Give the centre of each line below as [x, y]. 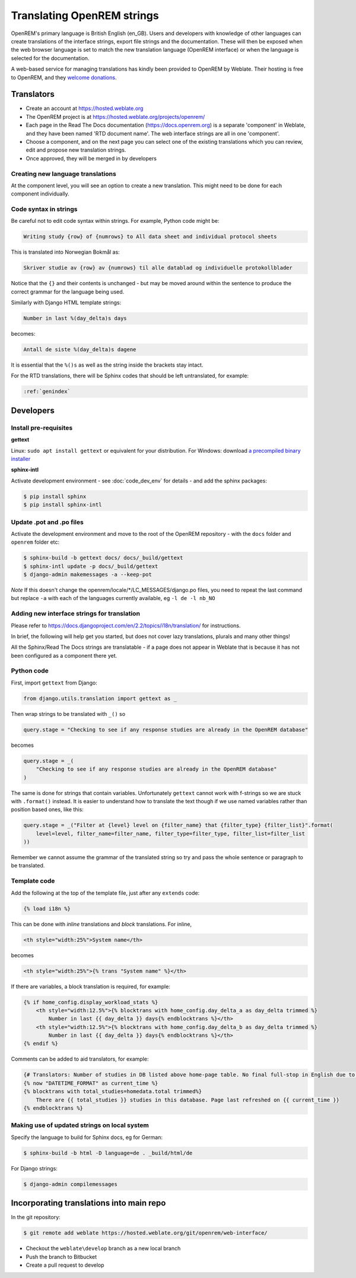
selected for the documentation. [50, 58]
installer [21, 459]
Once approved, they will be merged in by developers [91, 158]
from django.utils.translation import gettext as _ [100, 698]
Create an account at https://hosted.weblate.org [85, 108]
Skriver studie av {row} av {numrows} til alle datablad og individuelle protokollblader [158, 268]
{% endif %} [41, 1044]
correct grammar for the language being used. [68, 292]
